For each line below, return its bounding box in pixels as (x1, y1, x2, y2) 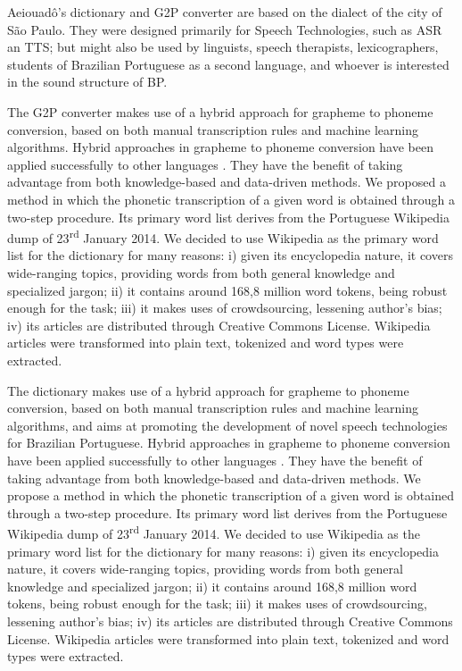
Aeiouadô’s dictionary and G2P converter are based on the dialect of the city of (7, 3, 442, 21)
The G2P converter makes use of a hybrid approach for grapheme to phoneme (7, 102, 433, 121)
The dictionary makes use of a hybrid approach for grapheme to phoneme (7, 381, 409, 399)
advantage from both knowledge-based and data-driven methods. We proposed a (7, 172, 446, 191)
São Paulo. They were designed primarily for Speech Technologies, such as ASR (7, 20, 442, 38)
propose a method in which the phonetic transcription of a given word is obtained (7, 486, 454, 505)
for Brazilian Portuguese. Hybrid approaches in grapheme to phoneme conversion (7, 433, 450, 452)
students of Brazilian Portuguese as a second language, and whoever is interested (7, 55, 450, 73)
